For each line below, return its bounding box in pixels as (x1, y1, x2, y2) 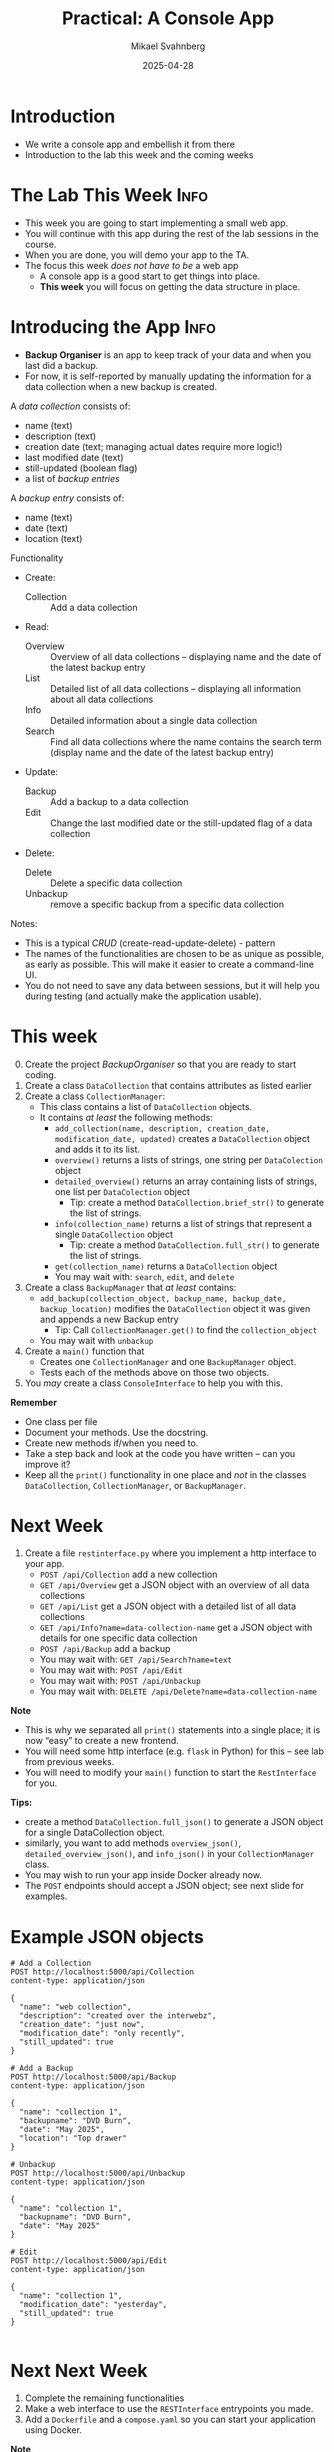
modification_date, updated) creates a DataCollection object (54, 1132, 310, 1144)
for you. (24, 1777, 58, 1789)
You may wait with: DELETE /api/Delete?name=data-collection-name (39, 1685, 318, 1697)
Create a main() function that (24, 1345, 145, 1357)
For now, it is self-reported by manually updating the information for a (24, 370, 312, 382)
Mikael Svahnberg (130, 40, 206, 52)
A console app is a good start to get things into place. (39, 270, 261, 282)
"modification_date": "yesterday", (19, 2300, 168, 2310)
